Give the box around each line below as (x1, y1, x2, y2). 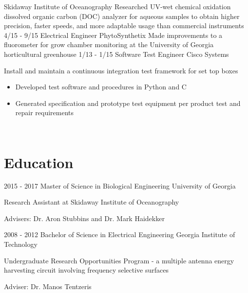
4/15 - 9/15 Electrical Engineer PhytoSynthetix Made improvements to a (4, 30, 223, 40)
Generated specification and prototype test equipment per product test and (15, 98, 241, 108)
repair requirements (15, 107, 74, 118)
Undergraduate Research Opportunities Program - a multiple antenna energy (4, 255, 234, 265)
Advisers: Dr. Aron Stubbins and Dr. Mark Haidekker (4, 213, 165, 223)
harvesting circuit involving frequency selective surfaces (4, 265, 169, 275)
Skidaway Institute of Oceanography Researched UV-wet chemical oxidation (4, 1, 231, 11)
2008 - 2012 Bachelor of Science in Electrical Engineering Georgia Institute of (4, 229, 235, 240)
